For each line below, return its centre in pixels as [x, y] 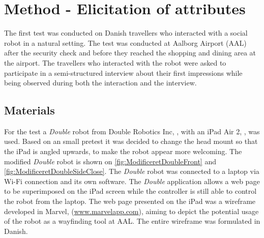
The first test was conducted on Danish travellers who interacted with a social [126, 33]
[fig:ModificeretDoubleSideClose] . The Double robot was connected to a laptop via [132, 171]
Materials [30, 110]
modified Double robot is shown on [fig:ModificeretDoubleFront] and [110, 161]
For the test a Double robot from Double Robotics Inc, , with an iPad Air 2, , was [132, 131]
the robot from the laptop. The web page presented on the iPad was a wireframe [130, 201]
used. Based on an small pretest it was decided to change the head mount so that [131, 141]
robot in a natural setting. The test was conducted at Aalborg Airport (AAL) [125, 42]
